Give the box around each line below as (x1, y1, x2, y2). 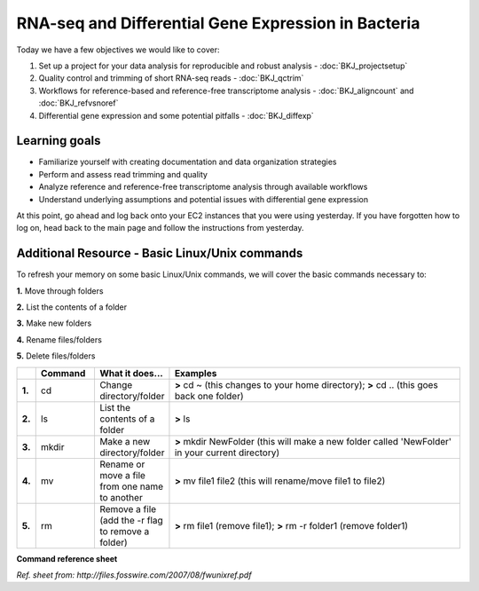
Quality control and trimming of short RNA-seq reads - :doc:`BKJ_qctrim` (38, 73, 304, 83)
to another (98, 491, 144, 503)
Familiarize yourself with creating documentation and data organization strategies (38, 156, 337, 168)
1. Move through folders (16, 285, 104, 296)
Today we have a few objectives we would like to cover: (16, 44, 221, 55)
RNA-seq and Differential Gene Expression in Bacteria (16, 13, 420, 33)
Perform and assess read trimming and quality (38, 169, 208, 179)
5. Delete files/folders (16, 351, 96, 361)
